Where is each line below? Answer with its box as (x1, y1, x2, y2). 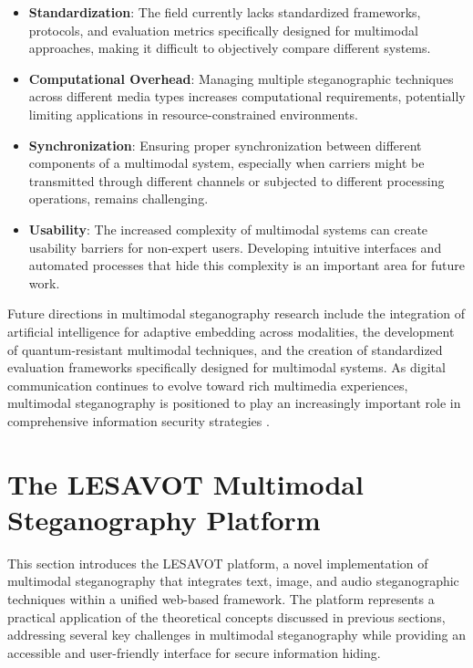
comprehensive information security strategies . (7, 411, 270, 430)
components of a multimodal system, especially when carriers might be (28, 153, 425, 172)
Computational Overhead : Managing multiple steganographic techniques (28, 68, 454, 88)
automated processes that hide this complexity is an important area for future (28, 256, 465, 275)
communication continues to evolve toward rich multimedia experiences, (7, 375, 408, 394)
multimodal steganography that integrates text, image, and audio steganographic (7, 571, 459, 590)
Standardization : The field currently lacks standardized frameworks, (28, 3, 421, 21)
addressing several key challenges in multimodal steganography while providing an (7, 625, 467, 644)
